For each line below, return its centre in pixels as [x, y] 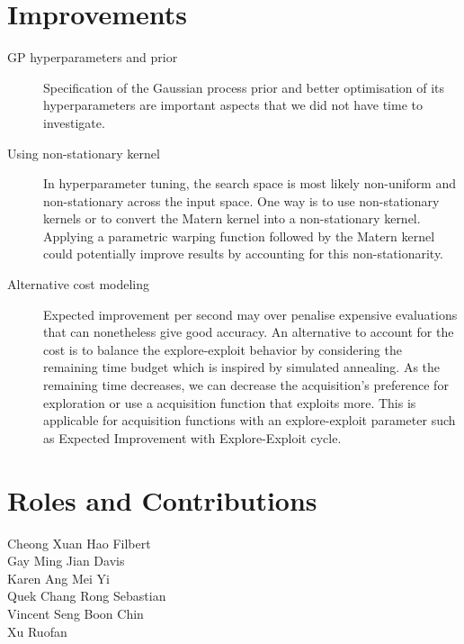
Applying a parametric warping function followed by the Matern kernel [239, 236]
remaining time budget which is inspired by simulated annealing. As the [242, 367]
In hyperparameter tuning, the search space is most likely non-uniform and [250, 183]
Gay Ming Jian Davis [66, 561]
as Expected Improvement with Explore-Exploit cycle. [192, 437]
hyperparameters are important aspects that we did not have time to [233, 105]
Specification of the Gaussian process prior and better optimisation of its [244, 87]
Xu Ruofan [37, 631]
